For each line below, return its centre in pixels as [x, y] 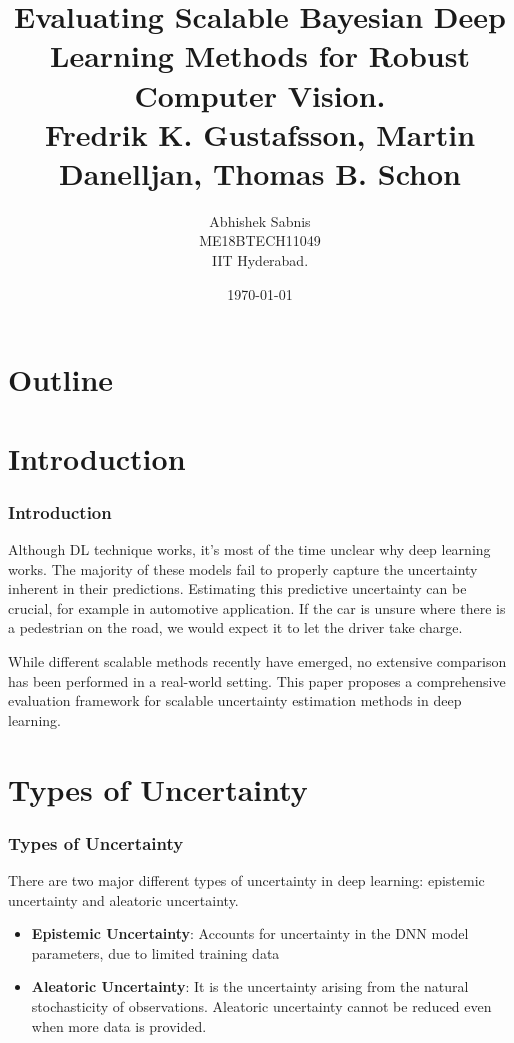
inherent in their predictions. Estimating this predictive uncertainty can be [237, 588]
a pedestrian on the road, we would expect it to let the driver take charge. [235, 627]
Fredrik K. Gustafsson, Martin [260, 133]
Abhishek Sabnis [260, 220]
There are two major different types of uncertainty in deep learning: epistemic [246, 879]
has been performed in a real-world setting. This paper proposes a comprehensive [257, 680]
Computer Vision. [260, 94]
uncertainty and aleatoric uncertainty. [123, 899]
